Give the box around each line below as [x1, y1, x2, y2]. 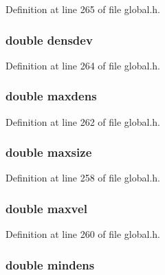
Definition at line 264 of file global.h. [5, 58, 161, 72]
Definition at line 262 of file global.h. [5, 114, 161, 129]
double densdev [5, 31, 93, 48]
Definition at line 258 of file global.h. [5, 170, 161, 185]
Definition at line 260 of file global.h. [5, 227, 161, 241]
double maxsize [5, 144, 92, 161]
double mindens [5, 256, 95, 273]
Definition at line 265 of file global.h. [5, 2, 161, 16]
